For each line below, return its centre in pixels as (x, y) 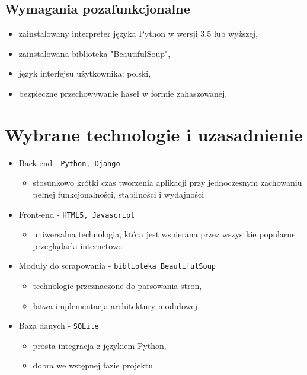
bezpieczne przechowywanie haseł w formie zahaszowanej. (123, 93)
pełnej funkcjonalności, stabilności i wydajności (119, 194)
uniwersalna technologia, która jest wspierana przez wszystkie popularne (164, 234)
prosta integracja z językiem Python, (100, 345)
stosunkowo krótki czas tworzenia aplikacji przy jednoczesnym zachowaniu (167, 182)
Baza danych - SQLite (59, 325)
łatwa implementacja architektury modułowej (115, 305)
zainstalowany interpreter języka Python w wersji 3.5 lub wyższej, (138, 34)
